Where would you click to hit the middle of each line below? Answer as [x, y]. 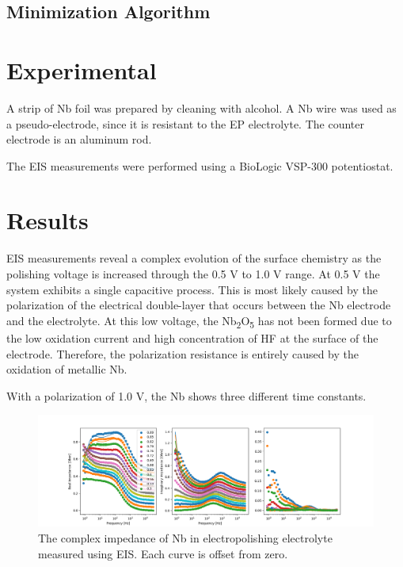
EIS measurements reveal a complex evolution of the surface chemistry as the [194, 258]
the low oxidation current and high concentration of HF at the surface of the [192, 337]
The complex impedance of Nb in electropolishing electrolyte [185, 538]
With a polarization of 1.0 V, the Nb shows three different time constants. [186, 395]
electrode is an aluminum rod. [79, 139]
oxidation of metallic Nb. [67, 369]
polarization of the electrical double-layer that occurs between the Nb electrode [199, 305]
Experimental [82, 69]
